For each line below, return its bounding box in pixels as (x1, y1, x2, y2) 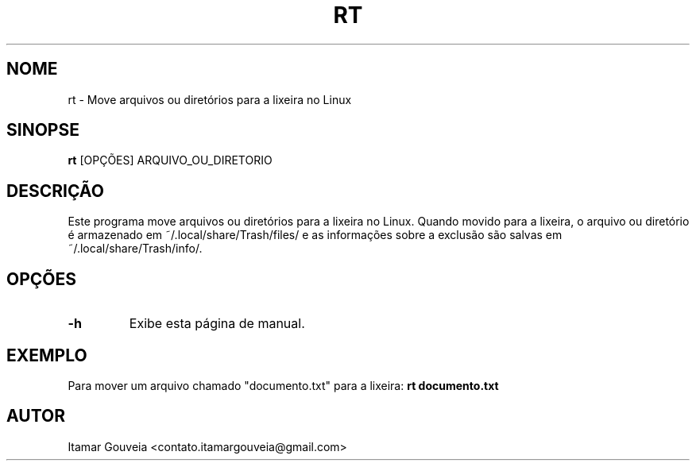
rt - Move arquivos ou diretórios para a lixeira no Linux (68, 92, 352, 106)
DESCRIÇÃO (6, 180, 104, 201)
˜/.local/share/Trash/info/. (68, 241, 203, 256)
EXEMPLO (6, 345, 87, 365)
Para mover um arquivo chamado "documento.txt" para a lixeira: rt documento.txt (68, 378, 499, 392)
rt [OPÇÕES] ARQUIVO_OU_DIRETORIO (68, 153, 273, 168)
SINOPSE (6, 120, 79, 141)
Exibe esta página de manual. (129, 315, 305, 332)
